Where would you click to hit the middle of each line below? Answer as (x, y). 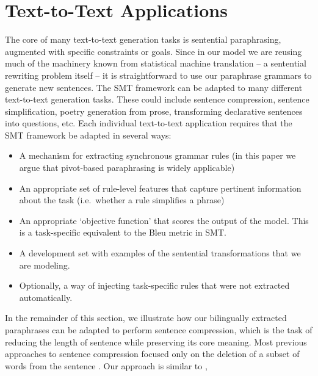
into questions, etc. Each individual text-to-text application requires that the (149, 123)
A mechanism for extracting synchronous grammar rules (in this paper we (157, 155)
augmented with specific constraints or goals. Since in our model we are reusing (154, 51)
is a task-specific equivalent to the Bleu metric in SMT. (123, 232)
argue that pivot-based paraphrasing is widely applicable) (127, 168)
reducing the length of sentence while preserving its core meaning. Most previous (156, 342)
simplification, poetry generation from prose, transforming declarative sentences (154, 111)
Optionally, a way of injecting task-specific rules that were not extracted (154, 285)
